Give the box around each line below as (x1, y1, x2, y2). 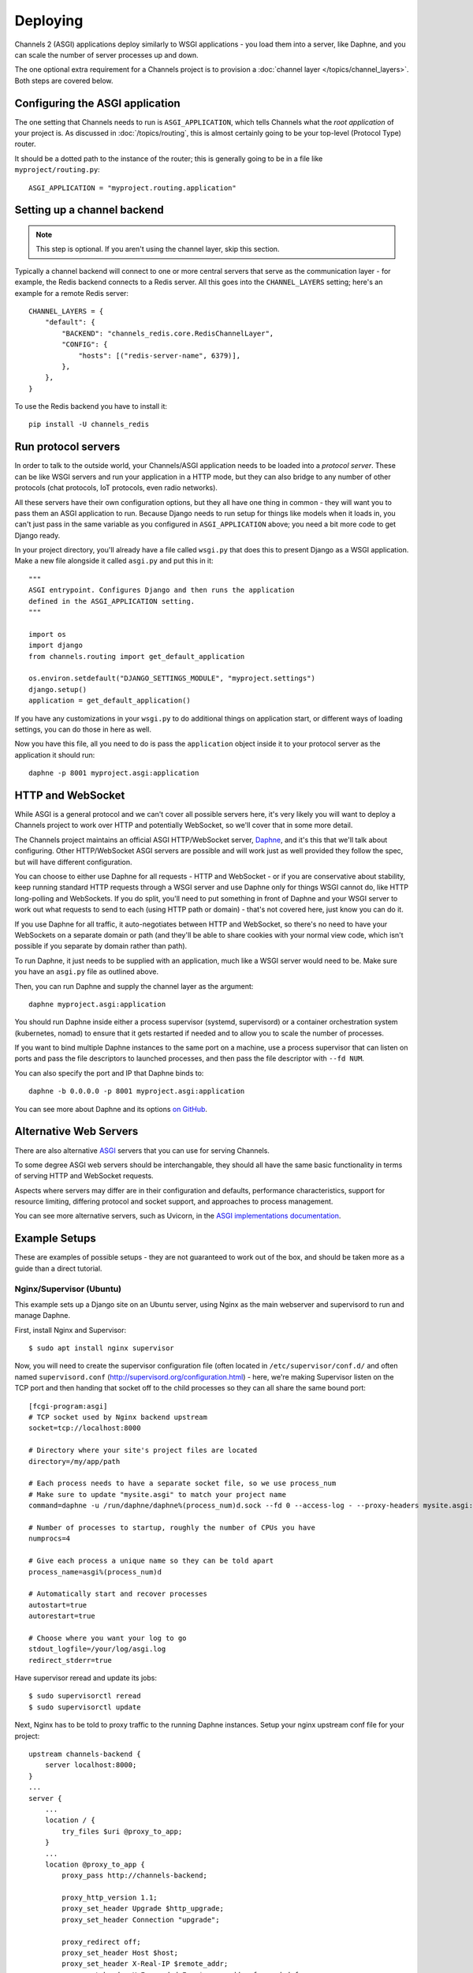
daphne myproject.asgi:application (28, 999, 166, 1009)
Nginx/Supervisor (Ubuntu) (14, 1283, 122, 1294)
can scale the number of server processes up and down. (14, 50, 199, 59)
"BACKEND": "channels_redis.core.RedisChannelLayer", (61, 328, 274, 338)
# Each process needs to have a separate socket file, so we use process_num (28, 1479, 337, 1488)
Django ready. (14, 530, 61, 540)
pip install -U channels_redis (28, 420, 150, 429)
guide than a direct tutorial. (14, 1264, 102, 1273)
